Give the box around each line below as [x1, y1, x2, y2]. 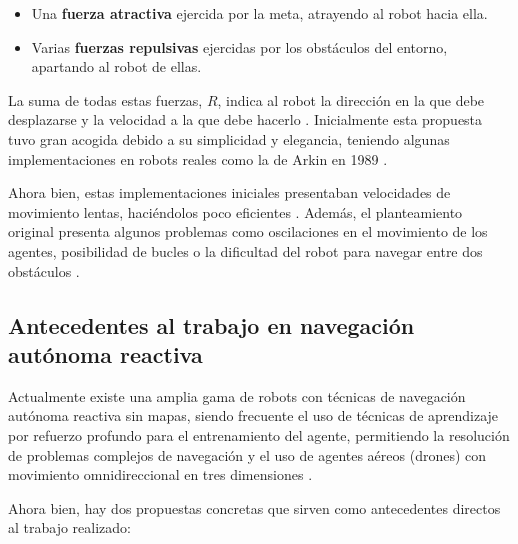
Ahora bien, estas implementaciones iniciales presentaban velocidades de [8, 182, 451, 203]
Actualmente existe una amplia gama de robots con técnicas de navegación [8, 385, 466, 406]
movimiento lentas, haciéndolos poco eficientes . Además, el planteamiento [8, 201, 463, 222]
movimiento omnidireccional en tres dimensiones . [8, 464, 313, 485]
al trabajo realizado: [8, 517, 131, 538]
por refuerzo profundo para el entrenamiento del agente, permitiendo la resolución [8, 424, 510, 445]
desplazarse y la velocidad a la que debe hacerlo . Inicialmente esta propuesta [8, 109, 483, 130]
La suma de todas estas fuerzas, [8, 89, 203, 110]
